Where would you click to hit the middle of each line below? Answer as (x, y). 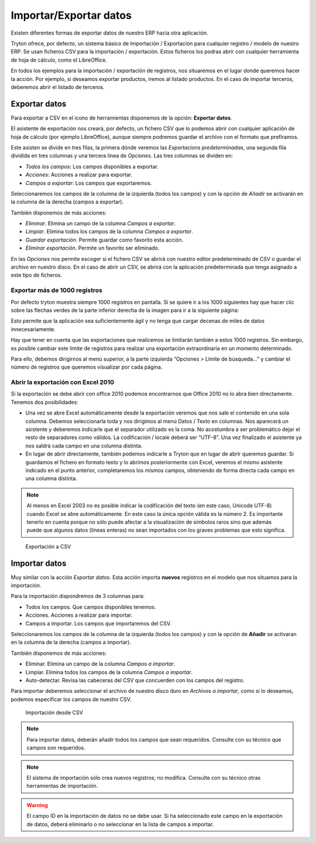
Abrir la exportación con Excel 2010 (62, 382)
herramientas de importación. (62, 786)
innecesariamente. (33, 329)
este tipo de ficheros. (37, 275)
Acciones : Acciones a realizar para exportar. (79, 175)
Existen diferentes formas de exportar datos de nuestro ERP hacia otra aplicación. (109, 33)
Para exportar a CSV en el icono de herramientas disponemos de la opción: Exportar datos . (121, 118)
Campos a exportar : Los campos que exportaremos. (89, 183)
